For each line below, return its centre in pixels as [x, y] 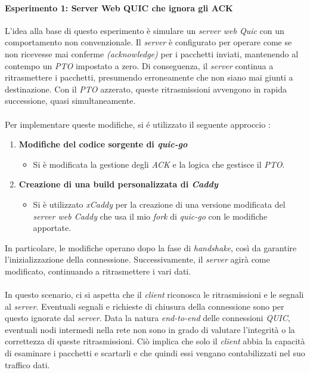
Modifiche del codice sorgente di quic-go [103, 144]
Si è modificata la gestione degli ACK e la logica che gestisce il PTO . [159, 164]
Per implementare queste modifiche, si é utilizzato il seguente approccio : [138, 124]
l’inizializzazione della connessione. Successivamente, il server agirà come [137, 259]
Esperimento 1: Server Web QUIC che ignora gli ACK [119, 7]
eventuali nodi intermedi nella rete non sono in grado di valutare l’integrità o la [150, 329]
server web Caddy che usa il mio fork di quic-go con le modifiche [150, 216]
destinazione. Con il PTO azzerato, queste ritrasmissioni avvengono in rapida [146, 89]
